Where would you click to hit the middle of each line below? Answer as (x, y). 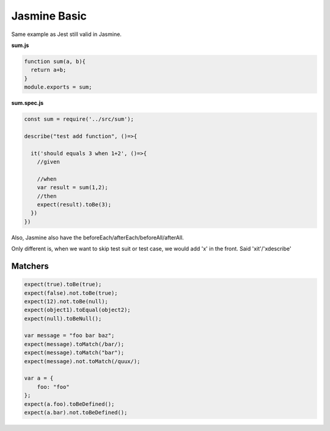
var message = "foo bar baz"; (69, 335)
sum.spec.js (28, 103)
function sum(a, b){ (55, 61)
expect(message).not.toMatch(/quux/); (82, 361)
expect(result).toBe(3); (74, 204)
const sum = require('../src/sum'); (79, 119)
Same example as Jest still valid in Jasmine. (67, 34)
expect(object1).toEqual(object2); (77, 310)
